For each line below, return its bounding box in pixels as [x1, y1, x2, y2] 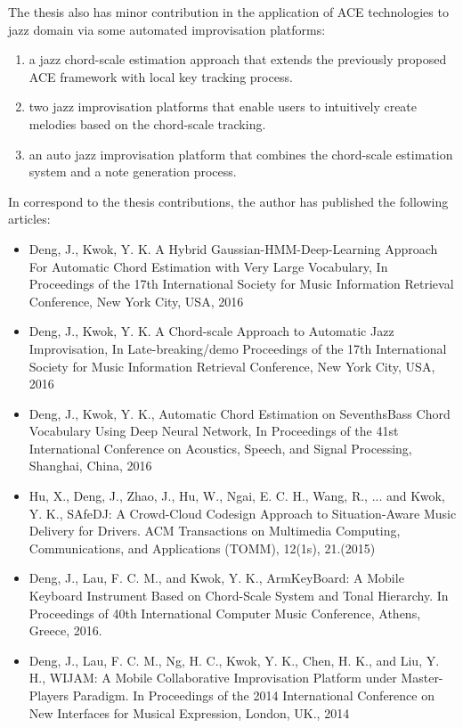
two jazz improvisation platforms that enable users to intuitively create [28, 97, 418, 116]
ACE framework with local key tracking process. [28, 67, 293, 86]
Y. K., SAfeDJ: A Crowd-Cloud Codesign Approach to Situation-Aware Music [28, 503, 457, 522]
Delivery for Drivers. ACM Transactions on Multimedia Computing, [28, 521, 401, 540]
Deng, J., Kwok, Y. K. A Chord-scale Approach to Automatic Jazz [28, 322, 394, 340]
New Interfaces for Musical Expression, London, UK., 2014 [28, 703, 350, 722]
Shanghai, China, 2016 [28, 456, 152, 475]
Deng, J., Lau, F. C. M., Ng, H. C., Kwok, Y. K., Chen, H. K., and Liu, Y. [28, 650, 440, 669]
